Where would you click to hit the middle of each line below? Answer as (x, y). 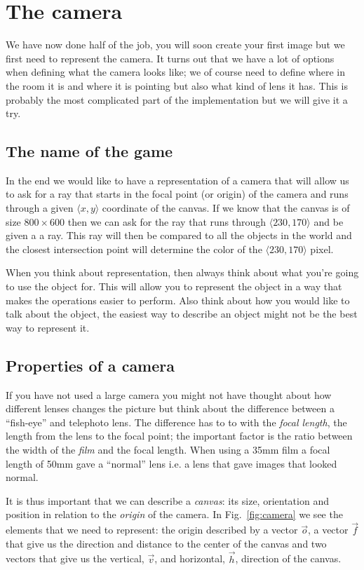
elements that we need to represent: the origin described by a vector (152, 530)
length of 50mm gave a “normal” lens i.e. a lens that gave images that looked (171, 463)
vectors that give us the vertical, (75, 558)
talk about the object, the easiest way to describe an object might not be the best (182, 314)
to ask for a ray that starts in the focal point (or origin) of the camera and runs (177, 194)
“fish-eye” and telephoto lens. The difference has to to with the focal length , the (176, 422)
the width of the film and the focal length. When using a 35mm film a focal (168, 449)
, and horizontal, (190, 558)
